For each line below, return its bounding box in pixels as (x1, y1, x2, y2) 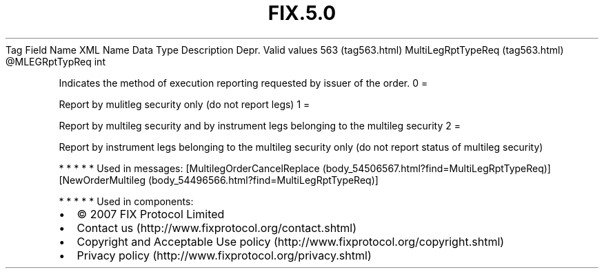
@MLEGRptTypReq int (6, 55, 105, 67)
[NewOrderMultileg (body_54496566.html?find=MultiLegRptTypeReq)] (59, 173, 379, 186)
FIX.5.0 (268, 1, 336, 25)
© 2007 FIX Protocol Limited (77, 207, 225, 221)
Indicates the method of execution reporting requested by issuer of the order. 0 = (59, 76, 428, 89)
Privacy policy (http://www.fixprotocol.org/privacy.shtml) (77, 248, 372, 262)
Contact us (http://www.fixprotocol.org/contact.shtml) (77, 220, 357, 235)
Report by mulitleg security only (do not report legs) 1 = (59, 98, 310, 110)
